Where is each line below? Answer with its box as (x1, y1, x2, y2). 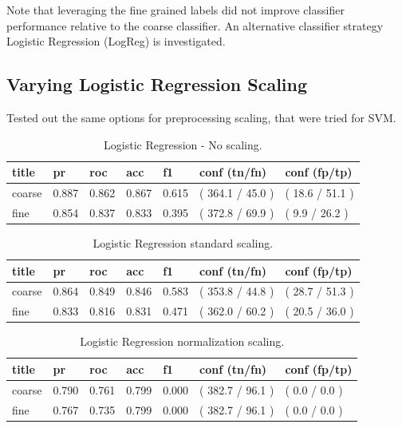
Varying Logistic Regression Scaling (6, 72, 308, 97)
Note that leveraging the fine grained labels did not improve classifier (6, 2, 345, 18)
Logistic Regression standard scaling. (93, 234, 274, 251)
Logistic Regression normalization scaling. (80, 333, 285, 350)
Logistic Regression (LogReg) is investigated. (6, 33, 226, 50)
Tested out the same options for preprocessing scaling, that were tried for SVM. (6, 109, 396, 125)
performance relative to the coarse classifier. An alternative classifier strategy (6, 17, 384, 34)
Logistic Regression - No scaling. (104, 136, 262, 153)
